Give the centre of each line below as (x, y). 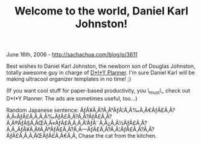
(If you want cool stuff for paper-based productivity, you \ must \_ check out (98, 91)
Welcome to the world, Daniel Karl (101, 11)
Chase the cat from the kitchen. (117, 135)
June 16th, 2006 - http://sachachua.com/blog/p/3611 (72, 55)
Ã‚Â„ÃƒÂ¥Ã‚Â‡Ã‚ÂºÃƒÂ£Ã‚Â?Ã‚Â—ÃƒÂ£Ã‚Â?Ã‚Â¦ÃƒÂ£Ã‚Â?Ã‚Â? (81, 129)
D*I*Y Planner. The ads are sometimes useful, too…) (72, 98)
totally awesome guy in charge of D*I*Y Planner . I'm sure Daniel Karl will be (101, 73)
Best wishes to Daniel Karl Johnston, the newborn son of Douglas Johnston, (101, 66)
